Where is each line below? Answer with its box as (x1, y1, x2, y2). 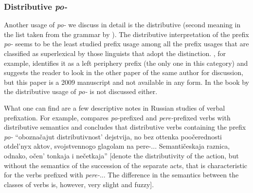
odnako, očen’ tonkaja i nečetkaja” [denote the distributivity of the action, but (4, 150, 239, 160)
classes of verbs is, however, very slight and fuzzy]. (4, 179, 154, 189)
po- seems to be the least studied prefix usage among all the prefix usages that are (4, 39, 249, 49)
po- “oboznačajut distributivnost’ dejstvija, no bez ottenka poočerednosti (4, 131, 222, 141)
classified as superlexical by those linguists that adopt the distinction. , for (4, 48, 226, 58)
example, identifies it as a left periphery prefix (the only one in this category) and (4, 58, 248, 68)
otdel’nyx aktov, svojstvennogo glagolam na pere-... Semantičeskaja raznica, (4, 141, 230, 151)
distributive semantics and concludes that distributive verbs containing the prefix (4, 122, 246, 132)
